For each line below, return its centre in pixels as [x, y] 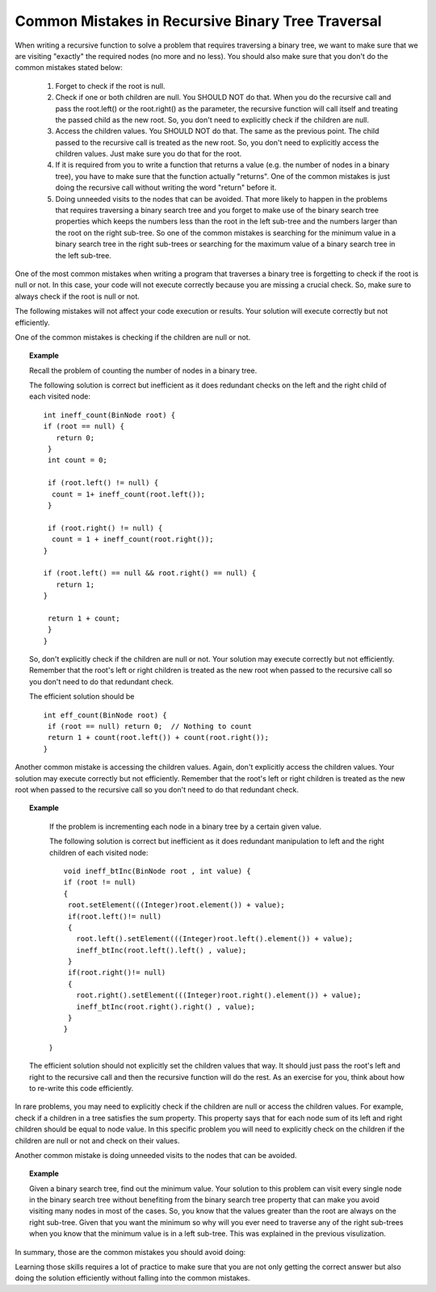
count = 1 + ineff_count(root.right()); [132, 539]
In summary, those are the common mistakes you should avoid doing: [130, 1252]
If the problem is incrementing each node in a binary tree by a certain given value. [186, 826]
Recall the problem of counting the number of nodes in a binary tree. [143, 370]
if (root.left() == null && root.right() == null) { [150, 573]
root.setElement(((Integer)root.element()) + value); [176, 905]
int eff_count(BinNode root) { [105, 715]
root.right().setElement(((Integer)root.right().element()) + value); [219, 995]
